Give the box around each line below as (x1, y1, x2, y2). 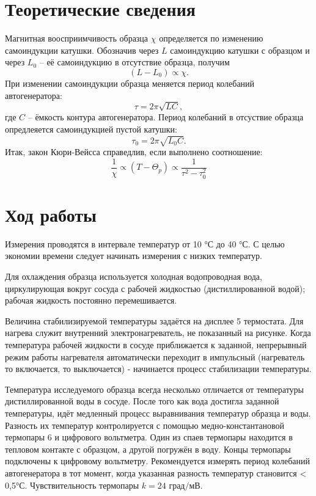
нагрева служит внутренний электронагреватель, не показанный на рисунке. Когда (5, 326, 311, 339)
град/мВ (169, 481, 200, 491)
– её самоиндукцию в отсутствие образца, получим (39, 56, 230, 68)
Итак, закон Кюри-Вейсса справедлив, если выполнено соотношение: (5, 145, 263, 158)
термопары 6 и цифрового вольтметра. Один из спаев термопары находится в (5, 431, 293, 443)
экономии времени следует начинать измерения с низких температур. (5, 249, 262, 262)
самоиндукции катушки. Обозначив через (5, 43, 159, 56)
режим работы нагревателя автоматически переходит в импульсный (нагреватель (5, 350, 305, 363)
